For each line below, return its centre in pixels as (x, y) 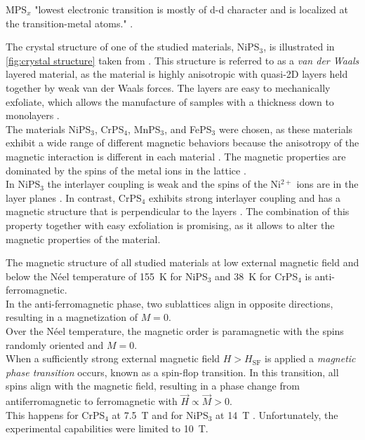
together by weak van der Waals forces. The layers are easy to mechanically (168, 87)
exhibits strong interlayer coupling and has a (245, 197)
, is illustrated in (299, 47)
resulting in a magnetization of (72, 317)
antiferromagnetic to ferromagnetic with (92, 401)
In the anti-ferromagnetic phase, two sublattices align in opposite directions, (170, 303)
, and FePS (188, 129)
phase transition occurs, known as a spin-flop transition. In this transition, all (172, 372)
